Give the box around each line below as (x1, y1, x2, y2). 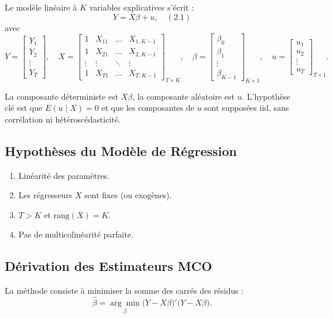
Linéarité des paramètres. (18, 169, 110, 181)
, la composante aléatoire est (132, 90, 235, 102)
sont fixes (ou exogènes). (84, 189, 172, 201)
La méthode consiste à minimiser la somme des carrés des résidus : (5, 284, 244, 297)
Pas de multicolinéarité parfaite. (18, 228, 133, 240)
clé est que (5, 101, 43, 114)
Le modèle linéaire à (5, 1, 77, 13)
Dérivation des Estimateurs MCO (5, 257, 212, 275)
